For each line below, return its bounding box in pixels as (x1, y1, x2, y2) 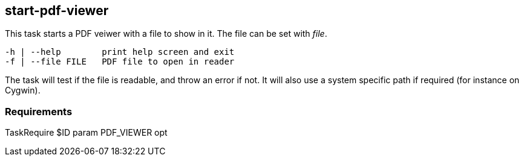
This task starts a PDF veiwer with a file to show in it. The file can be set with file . (5, 28, 327, 39)
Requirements (5, 105, 73, 118)
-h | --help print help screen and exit (5, 47, 235, 57)
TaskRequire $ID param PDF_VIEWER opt (5, 127, 168, 138)
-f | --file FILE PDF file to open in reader (5, 57, 235, 67)
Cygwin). (5, 85, 41, 96)
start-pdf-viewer (5, 3, 109, 18)
